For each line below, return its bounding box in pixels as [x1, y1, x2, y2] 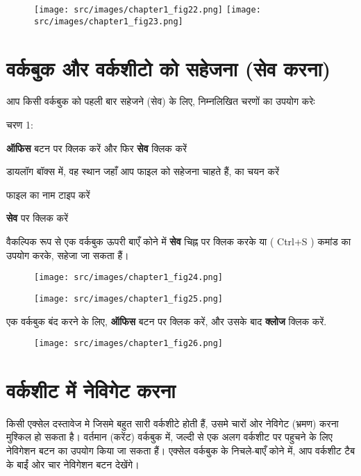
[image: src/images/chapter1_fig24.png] [34, 272, 224, 283]
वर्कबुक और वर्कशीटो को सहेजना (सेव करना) [6, 54, 331, 82]
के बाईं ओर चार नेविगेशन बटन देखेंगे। [6, 457, 140, 471]
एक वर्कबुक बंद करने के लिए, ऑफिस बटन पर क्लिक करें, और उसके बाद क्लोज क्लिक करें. [6, 313, 327, 328]
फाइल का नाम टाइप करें [6, 187, 90, 202]
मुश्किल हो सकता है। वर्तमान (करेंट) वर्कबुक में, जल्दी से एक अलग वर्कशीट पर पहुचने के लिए [6, 429, 333, 444]
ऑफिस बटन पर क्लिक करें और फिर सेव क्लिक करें [6, 140, 187, 155]
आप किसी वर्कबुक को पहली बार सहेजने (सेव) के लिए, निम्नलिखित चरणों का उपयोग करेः [6, 94, 315, 108]
